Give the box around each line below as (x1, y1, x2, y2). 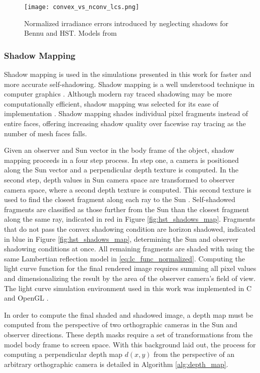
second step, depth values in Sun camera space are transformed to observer (4, 174, 235, 184)
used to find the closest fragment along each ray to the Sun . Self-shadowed (4, 194, 235, 205)
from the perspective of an (153, 349, 235, 359)
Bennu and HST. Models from (24, 28, 117, 38)
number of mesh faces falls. (4, 128, 87, 138)
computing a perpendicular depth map (4, 349, 122, 359)
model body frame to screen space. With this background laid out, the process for (4, 339, 256, 349)
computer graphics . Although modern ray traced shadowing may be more (4, 88, 232, 99)
